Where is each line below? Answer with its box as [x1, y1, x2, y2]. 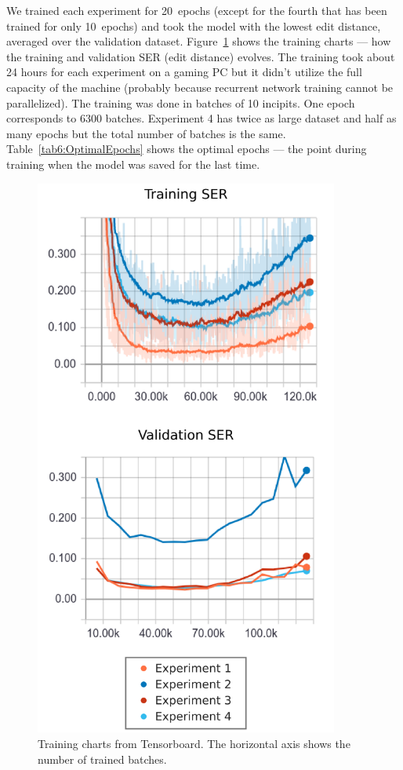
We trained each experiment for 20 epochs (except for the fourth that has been [6, 2, 387, 18]
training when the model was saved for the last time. [6, 155, 260, 172]
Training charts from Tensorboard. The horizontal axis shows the [38, 735, 350, 751]
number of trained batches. [38, 750, 167, 767]
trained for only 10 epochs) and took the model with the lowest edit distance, [6, 17, 381, 34]
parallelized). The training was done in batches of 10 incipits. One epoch [6, 94, 355, 111]
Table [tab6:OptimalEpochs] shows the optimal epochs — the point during [6, 140, 367, 157]
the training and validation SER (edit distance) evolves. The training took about [6, 48, 395, 64]
